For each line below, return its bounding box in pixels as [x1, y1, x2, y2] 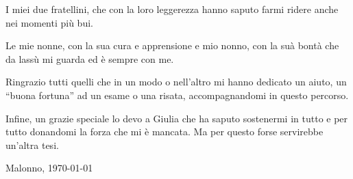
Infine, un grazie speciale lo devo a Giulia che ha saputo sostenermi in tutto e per [5, 111, 348, 125]
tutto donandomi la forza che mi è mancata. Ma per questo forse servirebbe [5, 124, 324, 139]
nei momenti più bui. [5, 15, 93, 29]
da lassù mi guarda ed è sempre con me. [5, 51, 174, 66]
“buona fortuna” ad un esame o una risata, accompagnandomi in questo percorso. [5, 87, 349, 102]
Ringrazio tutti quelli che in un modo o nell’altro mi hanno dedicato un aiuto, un [5, 74, 347, 89]
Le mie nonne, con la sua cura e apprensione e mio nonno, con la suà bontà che [5, 38, 339, 53]
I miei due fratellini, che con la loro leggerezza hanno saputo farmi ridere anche [5, 2, 339, 16]
